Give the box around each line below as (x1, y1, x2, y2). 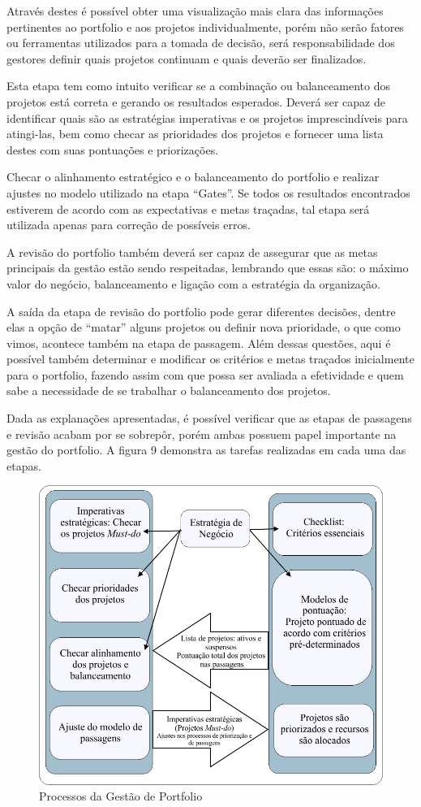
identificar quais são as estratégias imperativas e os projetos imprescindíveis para (6, 109, 408, 126)
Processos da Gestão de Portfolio (39, 787, 203, 805)
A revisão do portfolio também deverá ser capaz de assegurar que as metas (6, 243, 378, 260)
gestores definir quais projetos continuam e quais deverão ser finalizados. (6, 50, 367, 67)
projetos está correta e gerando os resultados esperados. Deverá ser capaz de (6, 93, 385, 110)
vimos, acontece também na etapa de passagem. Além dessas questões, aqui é (6, 334, 391, 351)
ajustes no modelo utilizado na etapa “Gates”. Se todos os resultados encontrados (6, 184, 410, 201)
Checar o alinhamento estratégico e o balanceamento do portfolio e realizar (6, 168, 380, 185)
